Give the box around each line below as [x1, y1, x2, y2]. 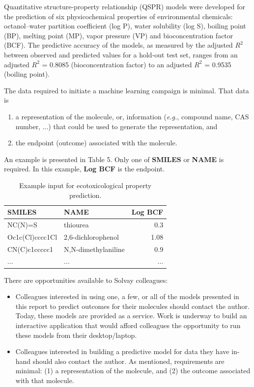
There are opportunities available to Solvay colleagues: [4, 275, 168, 285]
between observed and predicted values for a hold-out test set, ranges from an [4, 49, 238, 59]
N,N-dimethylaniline [64, 244, 125, 254]
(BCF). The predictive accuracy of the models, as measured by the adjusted [4, 40, 233, 50]
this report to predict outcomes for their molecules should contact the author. [15, 301, 250, 311]
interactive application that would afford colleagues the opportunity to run [15, 320, 241, 330]
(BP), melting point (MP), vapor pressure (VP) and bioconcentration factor [4, 30, 233, 40]
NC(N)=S [7, 219, 37, 229]
